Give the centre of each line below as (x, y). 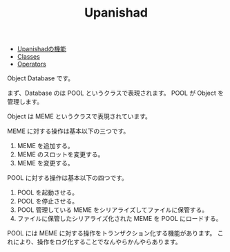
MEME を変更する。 (45, 163)
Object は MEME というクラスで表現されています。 (79, 116)
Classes (28, 57)
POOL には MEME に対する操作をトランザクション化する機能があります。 (112, 233)
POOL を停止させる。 (48, 201)
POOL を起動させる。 (48, 192)
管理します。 (25, 102)
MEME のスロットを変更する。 (60, 154)
